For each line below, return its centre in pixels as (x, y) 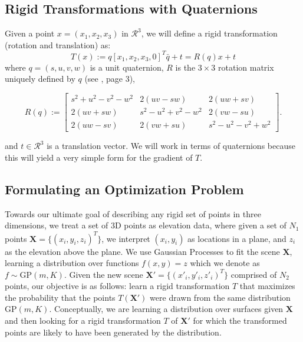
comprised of (254, 274)
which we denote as (225, 263)
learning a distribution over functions (72, 263)
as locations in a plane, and (237, 238)
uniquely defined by (40, 79)
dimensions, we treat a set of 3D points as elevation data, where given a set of (146, 225)
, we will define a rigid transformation (209, 33)
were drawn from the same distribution (220, 297)
